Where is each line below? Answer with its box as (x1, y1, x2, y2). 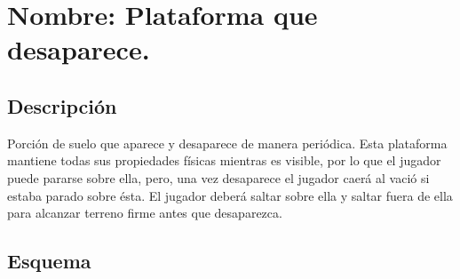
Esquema (7, 247, 91, 275)
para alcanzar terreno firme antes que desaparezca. (7, 203, 282, 222)
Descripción (7, 92, 117, 119)
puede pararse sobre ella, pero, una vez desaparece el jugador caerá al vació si (7, 168, 430, 187)
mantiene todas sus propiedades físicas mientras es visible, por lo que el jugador (7, 151, 441, 170)
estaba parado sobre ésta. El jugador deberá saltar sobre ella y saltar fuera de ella (7, 186, 453, 204)
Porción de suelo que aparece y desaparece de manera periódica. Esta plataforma (7, 133, 448, 152)
